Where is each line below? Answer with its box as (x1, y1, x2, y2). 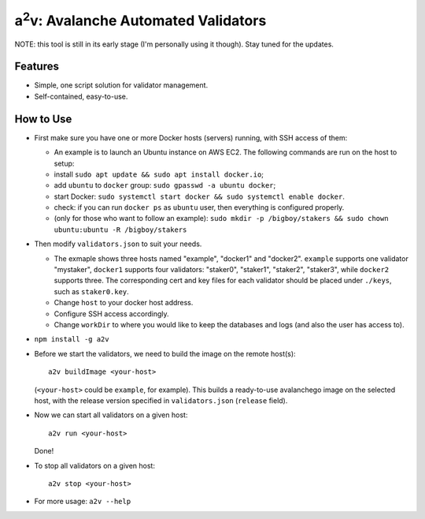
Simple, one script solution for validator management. (34, 80, 209, 90)
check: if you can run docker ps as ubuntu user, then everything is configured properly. (54, 203, 345, 212)
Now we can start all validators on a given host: (34, 410, 188, 420)
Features (14, 60, 59, 73)
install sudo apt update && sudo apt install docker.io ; (54, 170, 264, 179)
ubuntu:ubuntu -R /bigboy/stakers (54, 225, 187, 234)
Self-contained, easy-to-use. (34, 91, 128, 101)
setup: (54, 159, 75, 168)
